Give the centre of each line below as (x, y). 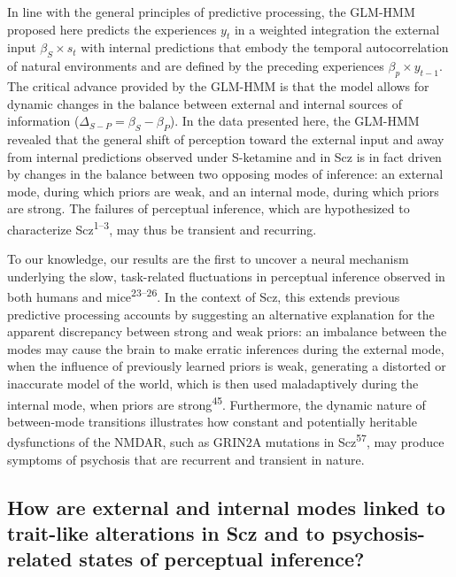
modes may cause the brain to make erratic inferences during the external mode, (226, 348)
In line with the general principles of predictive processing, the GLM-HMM (211, 12)
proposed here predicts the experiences (112, 29)
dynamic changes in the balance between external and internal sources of (205, 103)
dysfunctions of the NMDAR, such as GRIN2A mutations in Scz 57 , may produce (226, 441)
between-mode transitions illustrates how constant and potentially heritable (212, 421)
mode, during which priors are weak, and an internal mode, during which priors (223, 191)
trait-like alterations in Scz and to (166, 533)
